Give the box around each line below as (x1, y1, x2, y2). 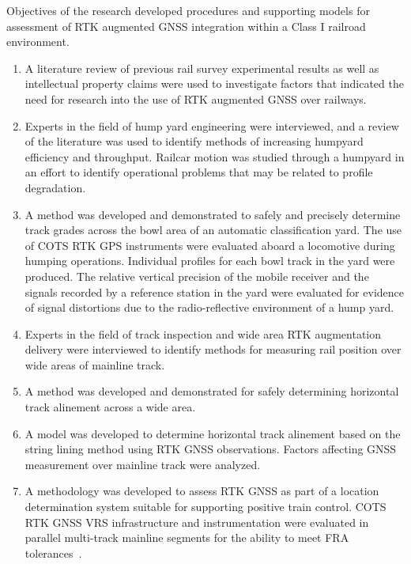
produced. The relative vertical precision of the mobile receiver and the (25, 267, 369, 284)
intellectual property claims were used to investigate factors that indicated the (25, 75, 404, 92)
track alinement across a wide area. (25, 399, 196, 415)
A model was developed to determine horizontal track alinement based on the (25, 425, 401, 441)
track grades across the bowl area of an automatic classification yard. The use (25, 221, 402, 238)
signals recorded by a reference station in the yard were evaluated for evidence (25, 283, 404, 300)
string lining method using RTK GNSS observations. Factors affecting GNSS (25, 441, 397, 457)
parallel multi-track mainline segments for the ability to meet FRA (25, 529, 349, 546)
